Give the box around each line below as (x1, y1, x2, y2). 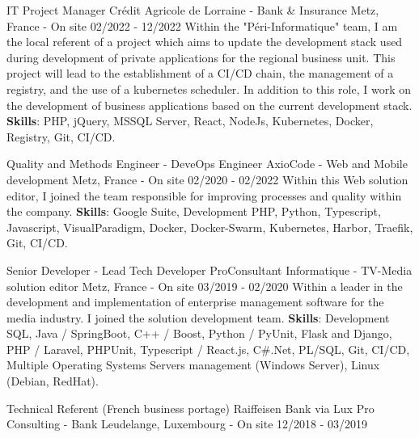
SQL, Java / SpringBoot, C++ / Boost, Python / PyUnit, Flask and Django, (6, 325, 392, 342)
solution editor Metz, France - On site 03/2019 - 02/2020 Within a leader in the (6, 277, 403, 294)
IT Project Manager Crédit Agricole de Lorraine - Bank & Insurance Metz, (6, 2, 379, 18)
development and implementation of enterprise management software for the (6, 293, 384, 310)
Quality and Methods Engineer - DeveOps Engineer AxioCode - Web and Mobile (6, 155, 408, 172)
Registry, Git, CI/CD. (6, 128, 116, 145)
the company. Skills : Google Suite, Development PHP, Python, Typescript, (6, 203, 381, 220)
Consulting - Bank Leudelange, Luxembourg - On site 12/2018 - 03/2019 (6, 415, 368, 432)
